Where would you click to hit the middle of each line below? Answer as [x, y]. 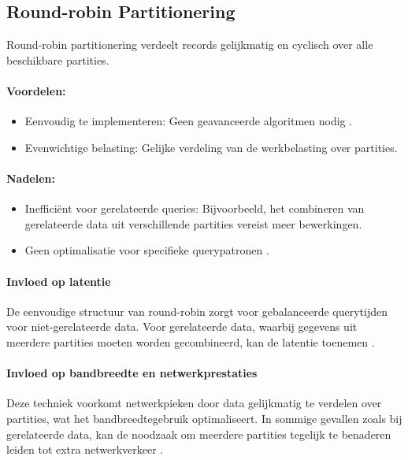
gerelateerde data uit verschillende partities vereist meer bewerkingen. [193, 223]
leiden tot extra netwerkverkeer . [85, 449]
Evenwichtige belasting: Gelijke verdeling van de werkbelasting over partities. [211, 147]
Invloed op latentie [59, 281]
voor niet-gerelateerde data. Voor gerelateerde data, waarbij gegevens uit [182, 326]
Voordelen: [36, 90]
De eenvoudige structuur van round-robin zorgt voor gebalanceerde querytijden [197, 311]
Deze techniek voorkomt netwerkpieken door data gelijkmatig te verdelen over [194, 403]
